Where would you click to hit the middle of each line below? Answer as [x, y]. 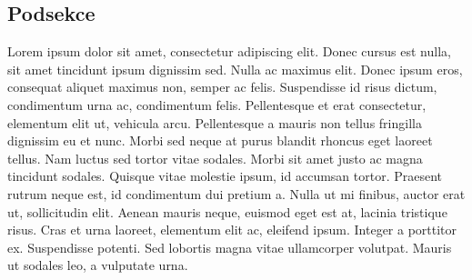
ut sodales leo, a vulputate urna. [98, 265]
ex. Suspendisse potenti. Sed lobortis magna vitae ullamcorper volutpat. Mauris [230, 247]
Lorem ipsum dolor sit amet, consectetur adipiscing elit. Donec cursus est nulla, [229, 51]
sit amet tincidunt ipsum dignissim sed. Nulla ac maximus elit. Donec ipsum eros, [235, 69]
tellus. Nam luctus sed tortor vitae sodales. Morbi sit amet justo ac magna [215, 158]
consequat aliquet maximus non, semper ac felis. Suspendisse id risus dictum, [222, 87]
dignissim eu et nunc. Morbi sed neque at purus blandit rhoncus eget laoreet [220, 140]
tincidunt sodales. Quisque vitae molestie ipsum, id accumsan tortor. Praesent [225, 176]
